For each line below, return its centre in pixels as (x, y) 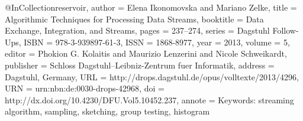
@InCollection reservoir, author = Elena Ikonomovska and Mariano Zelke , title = (151, 7)
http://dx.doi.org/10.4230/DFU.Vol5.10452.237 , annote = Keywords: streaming (149, 99)
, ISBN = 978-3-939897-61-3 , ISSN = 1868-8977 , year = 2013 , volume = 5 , (154, 42)
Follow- (286, 30)
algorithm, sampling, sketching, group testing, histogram (107, 111)
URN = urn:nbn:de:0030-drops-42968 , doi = (85, 88)
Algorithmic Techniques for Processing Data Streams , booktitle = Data (134, 19)
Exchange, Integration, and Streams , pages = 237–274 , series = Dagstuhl (137, 30)
